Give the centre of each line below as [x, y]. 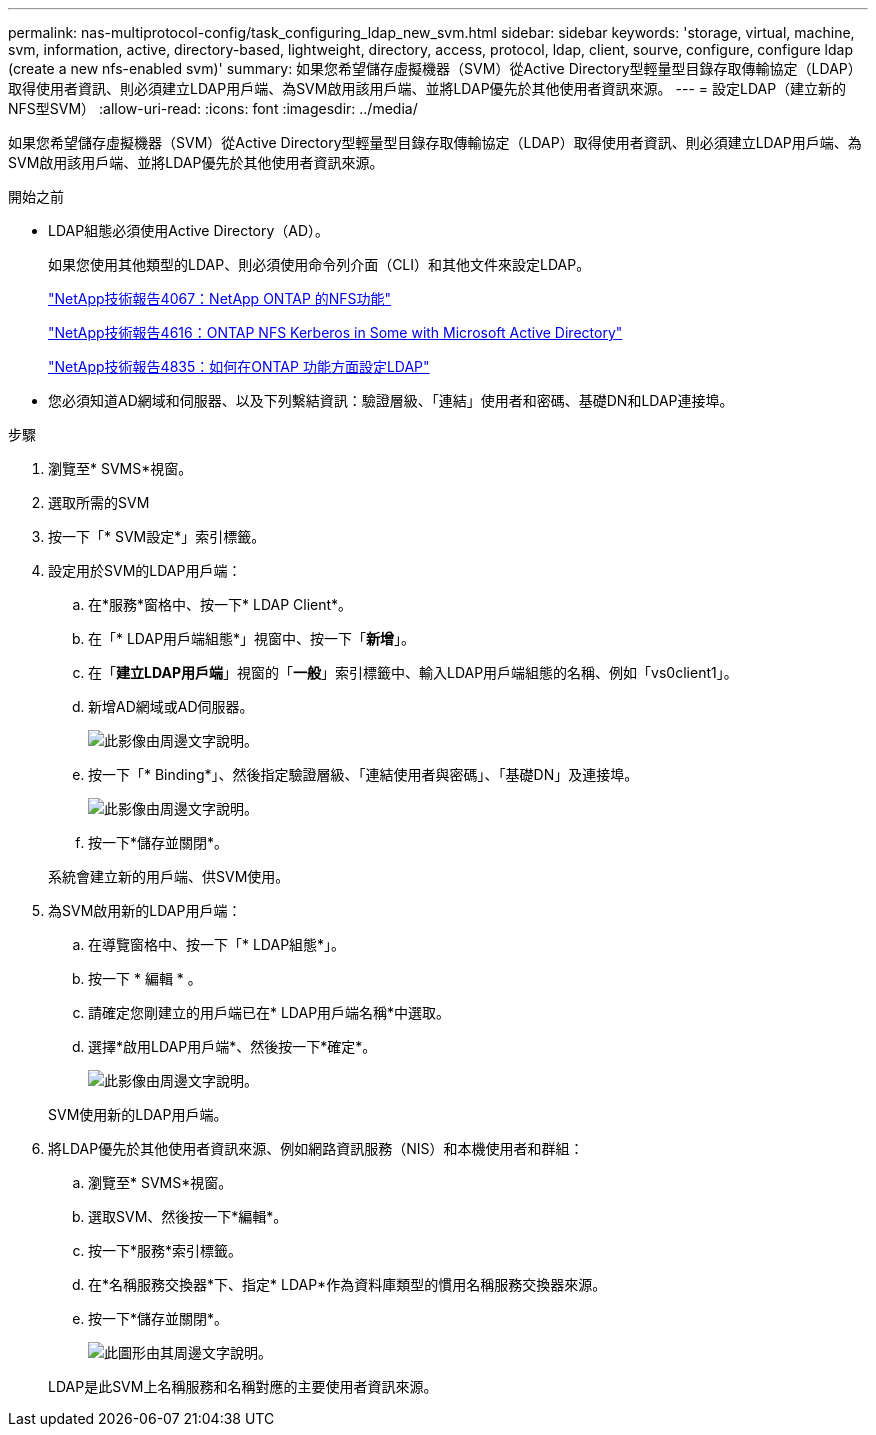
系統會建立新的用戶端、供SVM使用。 [169, 876]
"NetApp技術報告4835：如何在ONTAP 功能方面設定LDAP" [239, 366]
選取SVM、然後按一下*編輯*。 [188, 1216]
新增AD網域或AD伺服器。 [171, 706]
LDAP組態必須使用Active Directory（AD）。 [189, 230]
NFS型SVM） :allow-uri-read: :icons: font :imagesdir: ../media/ [213, 108]
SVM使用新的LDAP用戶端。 [138, 1114]
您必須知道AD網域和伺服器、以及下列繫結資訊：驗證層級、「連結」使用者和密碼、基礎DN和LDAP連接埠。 [391, 400]
